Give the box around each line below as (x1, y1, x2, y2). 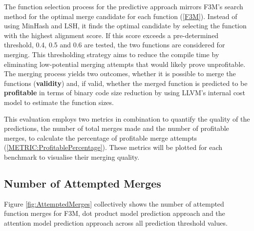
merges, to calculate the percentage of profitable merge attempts (4, 132, 197, 143)
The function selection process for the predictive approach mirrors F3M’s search (4, 1, 243, 11)
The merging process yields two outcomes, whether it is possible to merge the (4, 68, 236, 79)
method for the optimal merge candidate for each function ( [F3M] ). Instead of (4, 11, 237, 21)
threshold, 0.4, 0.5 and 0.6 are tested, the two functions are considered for (4, 40, 225, 50)
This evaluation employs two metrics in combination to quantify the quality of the (4, 113, 250, 124)
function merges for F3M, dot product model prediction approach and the (4, 208, 225, 218)
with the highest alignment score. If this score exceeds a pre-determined (4, 30, 219, 40)
